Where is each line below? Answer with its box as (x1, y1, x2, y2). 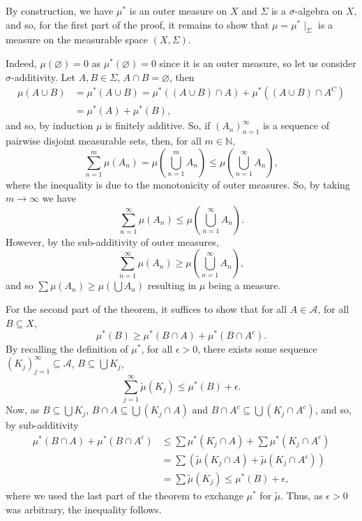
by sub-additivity (6, 418, 79, 432)
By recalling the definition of (6, 342, 128, 356)
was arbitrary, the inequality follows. (6, 501, 162, 516)
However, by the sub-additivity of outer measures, (6, 234, 219, 249)
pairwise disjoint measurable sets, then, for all (6, 133, 202, 148)
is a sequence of (263, 118, 330, 133)
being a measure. (208, 278, 281, 293)
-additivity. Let (11, 69, 75, 84)
